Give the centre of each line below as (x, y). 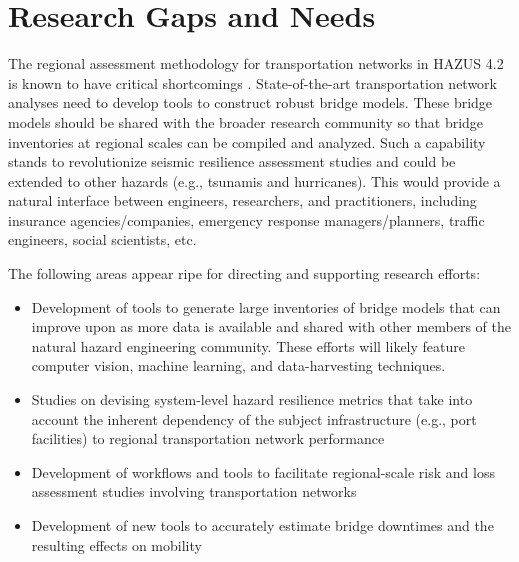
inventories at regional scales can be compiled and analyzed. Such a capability (247, 141)
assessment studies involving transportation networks (194, 491)
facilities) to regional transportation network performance (208, 438)
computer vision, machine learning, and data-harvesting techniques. (238, 365)
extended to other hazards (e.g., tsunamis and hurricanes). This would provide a (254, 180)
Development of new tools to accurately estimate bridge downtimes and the (262, 525)
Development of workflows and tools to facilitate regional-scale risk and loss (263, 471)
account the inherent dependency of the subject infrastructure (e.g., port (254, 418)
